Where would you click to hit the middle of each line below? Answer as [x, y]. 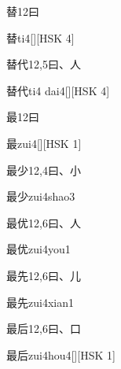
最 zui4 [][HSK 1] [44, 143]
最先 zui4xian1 [40, 302]
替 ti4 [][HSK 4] [40, 37]
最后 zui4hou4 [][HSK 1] [61, 354]
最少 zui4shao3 [41, 196]
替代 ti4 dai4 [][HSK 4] [58, 90]
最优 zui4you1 [38, 249]
